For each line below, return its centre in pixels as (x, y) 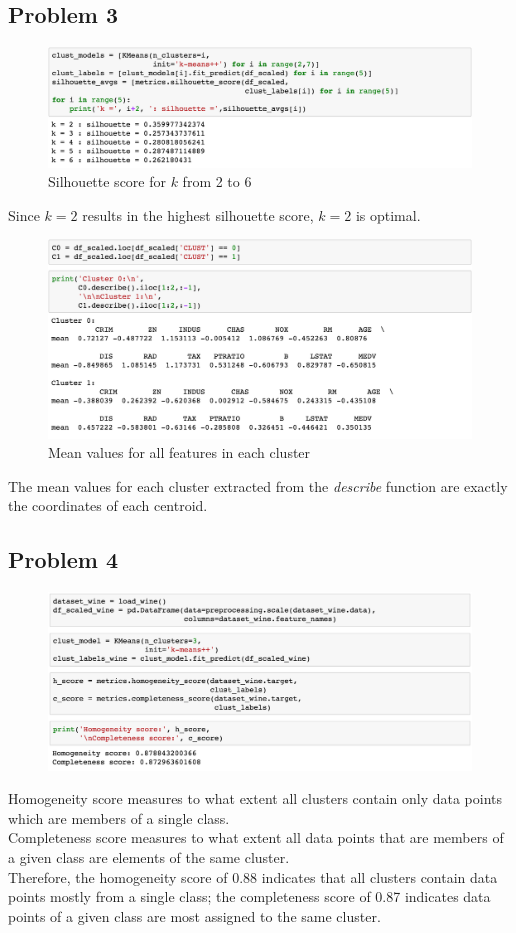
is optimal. (388, 214)
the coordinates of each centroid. (108, 505)
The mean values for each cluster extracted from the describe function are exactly (258, 485)
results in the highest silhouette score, (198, 214)
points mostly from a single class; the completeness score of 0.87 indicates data (249, 896)
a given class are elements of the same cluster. (149, 857)
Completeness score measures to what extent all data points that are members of (256, 837)
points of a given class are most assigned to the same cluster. (194, 915)
